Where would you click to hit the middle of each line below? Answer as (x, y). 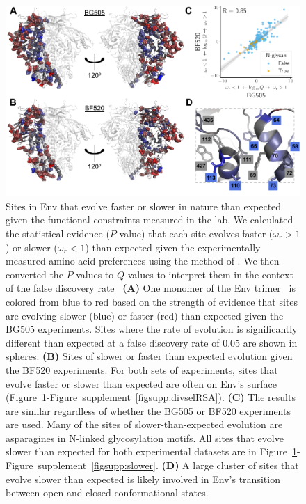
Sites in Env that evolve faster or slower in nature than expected (144, 206)
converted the (34, 274)
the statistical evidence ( (58, 233)
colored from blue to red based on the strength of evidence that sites (152, 301)
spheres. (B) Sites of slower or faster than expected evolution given (149, 356)
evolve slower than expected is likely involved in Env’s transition (143, 479)
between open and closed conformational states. (107, 493)
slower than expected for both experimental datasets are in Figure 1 (152, 451)
